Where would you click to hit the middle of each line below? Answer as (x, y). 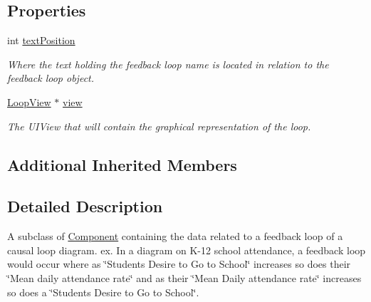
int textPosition (41, 40)
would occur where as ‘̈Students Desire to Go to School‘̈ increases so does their (179, 264)
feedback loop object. (51, 78)
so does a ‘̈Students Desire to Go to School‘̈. (103, 292)
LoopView (29, 101)
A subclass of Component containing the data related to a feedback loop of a (175, 236)
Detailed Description (85, 206)
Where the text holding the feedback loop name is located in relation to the (168, 64)
